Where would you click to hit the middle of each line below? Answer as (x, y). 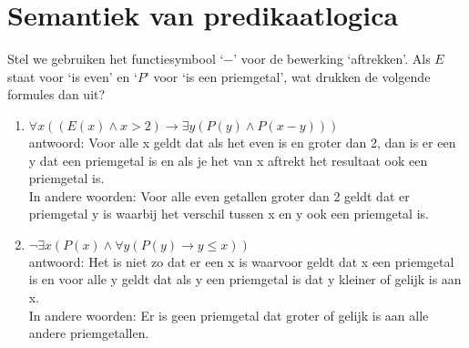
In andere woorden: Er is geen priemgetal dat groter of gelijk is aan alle (229, 315)
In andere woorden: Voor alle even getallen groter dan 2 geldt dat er (219, 195)
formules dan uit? (56, 94)
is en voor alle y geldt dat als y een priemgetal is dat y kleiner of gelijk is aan (245, 279)
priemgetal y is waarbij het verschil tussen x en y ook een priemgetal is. (229, 214)
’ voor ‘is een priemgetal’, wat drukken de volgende (288, 76)
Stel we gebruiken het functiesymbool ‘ (116, 59)
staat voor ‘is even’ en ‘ (72, 76)
